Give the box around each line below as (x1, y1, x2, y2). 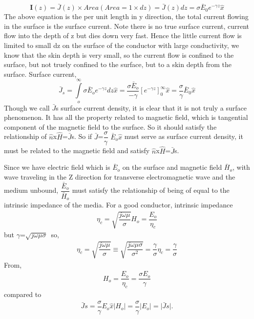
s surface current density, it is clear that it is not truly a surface (56, 102, 247, 113)
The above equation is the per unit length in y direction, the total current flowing (4, 11, 249, 22)
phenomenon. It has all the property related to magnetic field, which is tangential (4, 112, 248, 122)
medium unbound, (4, 185, 59, 195)
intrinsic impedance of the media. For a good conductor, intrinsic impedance (4, 200, 233, 210)
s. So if (71, 131, 92, 141)
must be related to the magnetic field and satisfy (4, 145, 150, 156)
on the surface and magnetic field (122, 162, 222, 172)
